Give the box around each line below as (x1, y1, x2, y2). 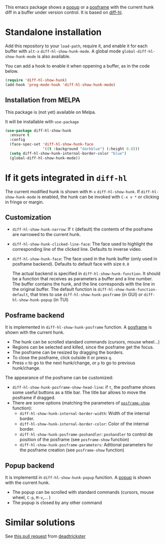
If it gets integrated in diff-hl (5, 172, 128, 183)
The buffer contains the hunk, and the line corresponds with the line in (12, 281, 155, 287)
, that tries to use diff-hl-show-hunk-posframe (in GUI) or (28, 292, 143, 298)
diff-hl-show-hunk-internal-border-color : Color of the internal (19, 421, 149, 427)
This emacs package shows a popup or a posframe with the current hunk (5, 4, 154, 10)
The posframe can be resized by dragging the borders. (12, 349, 124, 355)
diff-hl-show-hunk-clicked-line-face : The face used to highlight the (12, 241, 153, 247)
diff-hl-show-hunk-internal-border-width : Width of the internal (19, 410, 150, 416)
